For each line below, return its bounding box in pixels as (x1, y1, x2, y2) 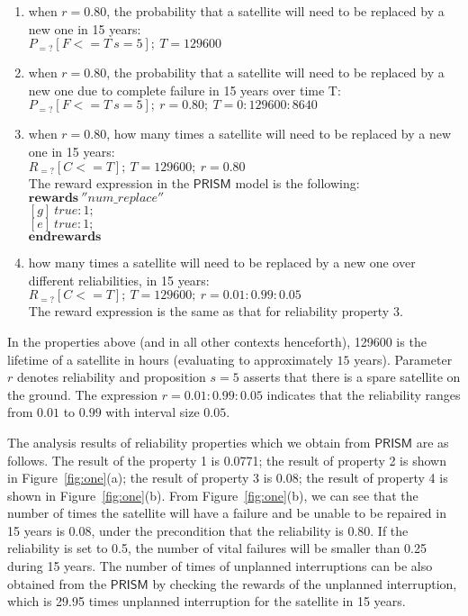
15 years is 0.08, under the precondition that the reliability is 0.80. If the (7, 521, 409, 539)
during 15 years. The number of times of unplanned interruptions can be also (7, 557, 433, 575)
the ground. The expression (7, 385, 158, 403)
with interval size (105, 403, 200, 421)
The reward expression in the (28, 173, 190, 192)
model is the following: (235, 173, 360, 192)
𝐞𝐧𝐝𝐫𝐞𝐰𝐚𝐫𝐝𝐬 (28, 231, 102, 244)
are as (416, 432, 449, 451)
